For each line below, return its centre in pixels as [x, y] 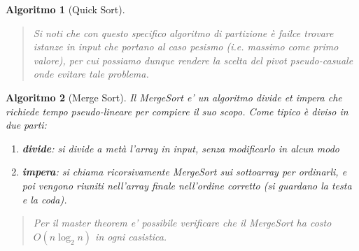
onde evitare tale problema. [91, 74]
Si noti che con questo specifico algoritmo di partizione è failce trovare [183, 33]
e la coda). [44, 199]
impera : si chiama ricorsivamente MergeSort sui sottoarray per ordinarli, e [184, 172]
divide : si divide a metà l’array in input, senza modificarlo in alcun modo [181, 148]
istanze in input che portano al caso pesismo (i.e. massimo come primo [186, 46]
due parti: [26, 125]
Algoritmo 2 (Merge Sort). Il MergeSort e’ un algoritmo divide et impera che [174, 97]
